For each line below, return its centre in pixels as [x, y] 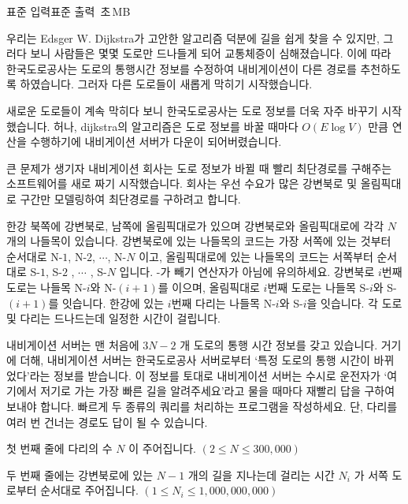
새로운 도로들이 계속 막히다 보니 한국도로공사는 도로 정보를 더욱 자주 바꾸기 [192, 110]
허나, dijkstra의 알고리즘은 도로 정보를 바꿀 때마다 [176, 126]
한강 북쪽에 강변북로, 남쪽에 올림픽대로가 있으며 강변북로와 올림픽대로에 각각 [195, 225]
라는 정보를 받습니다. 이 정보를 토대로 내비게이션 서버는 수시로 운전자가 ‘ [208, 375]
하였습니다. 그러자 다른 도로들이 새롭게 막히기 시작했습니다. [166, 84]
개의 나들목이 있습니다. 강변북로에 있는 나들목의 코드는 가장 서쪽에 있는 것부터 [199, 241]
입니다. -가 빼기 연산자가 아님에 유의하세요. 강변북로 [247, 272]
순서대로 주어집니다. [89, 490]
